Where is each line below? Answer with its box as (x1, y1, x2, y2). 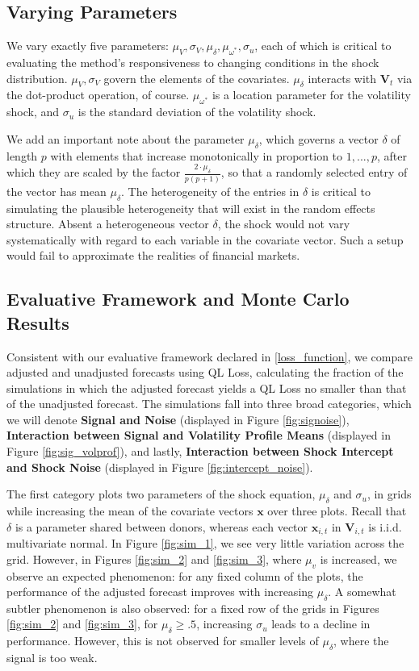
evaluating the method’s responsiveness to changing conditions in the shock (6, 54, 379, 70)
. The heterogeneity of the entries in (121, 182, 300, 199)
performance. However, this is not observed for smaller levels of (6, 632, 319, 649)
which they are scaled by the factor (6, 164, 181, 181)
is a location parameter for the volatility (212, 86, 411, 103)
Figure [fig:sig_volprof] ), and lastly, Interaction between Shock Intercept (6, 443, 394, 460)
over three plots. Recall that (267, 502, 407, 519)
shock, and (6, 103, 60, 120)
